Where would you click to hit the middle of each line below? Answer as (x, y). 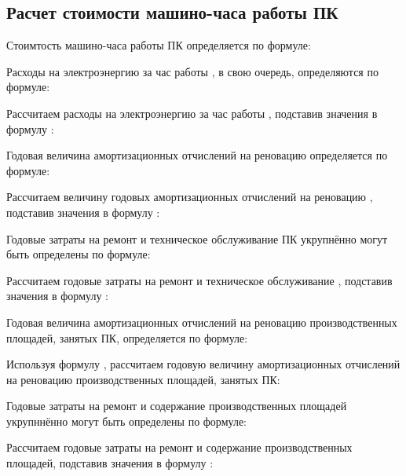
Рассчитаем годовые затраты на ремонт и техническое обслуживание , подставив (199, 280)
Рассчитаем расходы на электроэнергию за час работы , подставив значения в (192, 113)
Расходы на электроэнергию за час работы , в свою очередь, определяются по (192, 71)
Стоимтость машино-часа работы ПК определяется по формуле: (159, 45)
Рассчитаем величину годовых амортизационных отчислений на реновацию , (190, 197)
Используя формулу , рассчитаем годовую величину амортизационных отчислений (203, 364)
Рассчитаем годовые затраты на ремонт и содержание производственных (179, 447)
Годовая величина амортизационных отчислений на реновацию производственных (202, 322)
